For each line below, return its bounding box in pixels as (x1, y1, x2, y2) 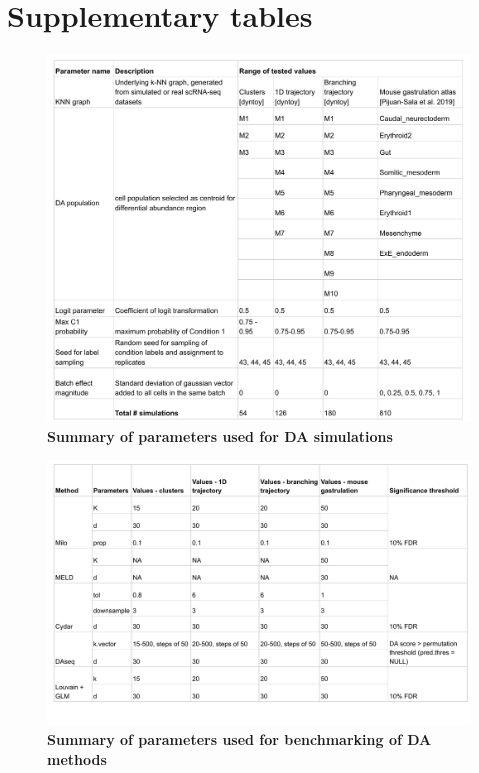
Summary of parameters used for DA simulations (47, 425, 393, 446)
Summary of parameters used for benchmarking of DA (47, 729, 432, 749)
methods (47, 748, 107, 769)
